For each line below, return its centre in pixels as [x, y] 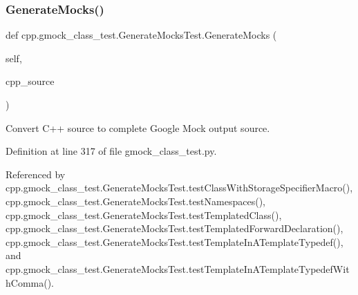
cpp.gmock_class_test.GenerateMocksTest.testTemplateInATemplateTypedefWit [178, 268]
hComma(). [30, 282]
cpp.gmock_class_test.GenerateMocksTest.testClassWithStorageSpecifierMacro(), [179, 188]
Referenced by [36, 174]
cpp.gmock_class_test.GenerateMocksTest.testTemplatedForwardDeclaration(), [175, 228]
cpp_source [30, 81]
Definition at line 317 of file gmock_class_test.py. [111, 151]
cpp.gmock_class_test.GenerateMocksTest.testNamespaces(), [135, 201]
